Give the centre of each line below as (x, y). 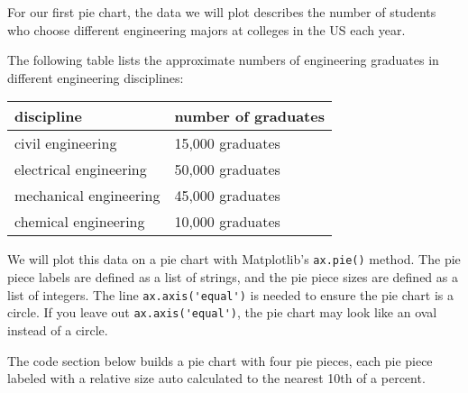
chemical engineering (80, 222)
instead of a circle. (58, 329)
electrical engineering (81, 169)
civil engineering (66, 143)
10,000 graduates (227, 222)
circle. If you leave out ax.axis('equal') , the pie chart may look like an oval (222, 312)
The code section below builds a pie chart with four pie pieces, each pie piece (220, 360)
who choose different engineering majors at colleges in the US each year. (206, 29)
